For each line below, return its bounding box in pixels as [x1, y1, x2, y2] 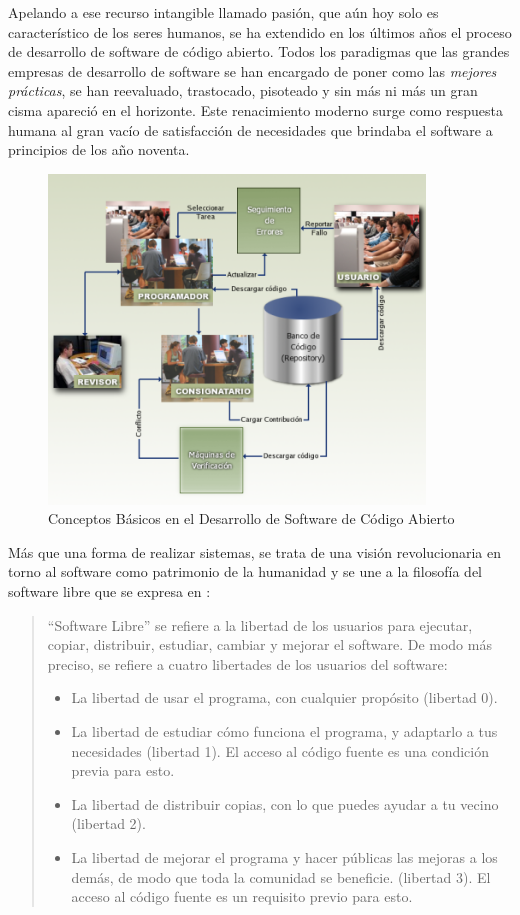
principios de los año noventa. [8, 139, 190, 160]
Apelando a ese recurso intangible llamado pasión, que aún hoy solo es [8, 2, 439, 22]
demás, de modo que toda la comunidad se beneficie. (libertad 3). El [71, 866, 491, 887]
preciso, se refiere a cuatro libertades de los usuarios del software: [47, 653, 448, 674]
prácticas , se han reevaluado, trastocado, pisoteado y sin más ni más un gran [8, 80, 478, 101]
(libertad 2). [71, 813, 146, 834]
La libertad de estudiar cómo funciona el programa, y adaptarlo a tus [71, 721, 498, 741]
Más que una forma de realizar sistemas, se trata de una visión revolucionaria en [8, 541, 502, 562]
